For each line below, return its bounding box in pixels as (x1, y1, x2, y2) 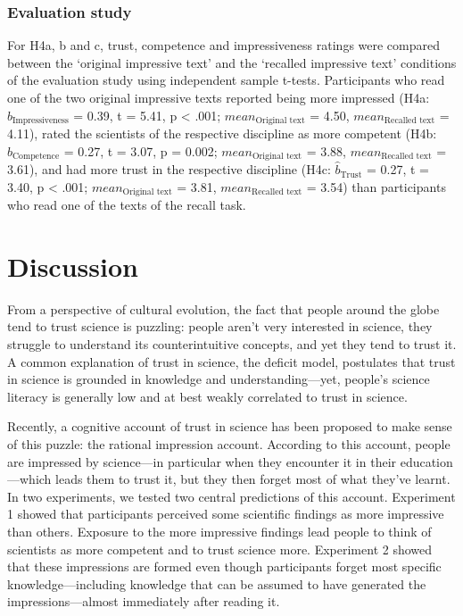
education (400, 452, 453, 470)
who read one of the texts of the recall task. (7, 196, 246, 214)
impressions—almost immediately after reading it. (7, 592, 280, 611)
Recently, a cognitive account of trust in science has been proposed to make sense (7, 417, 452, 436)
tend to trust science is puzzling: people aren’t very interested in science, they (7, 317, 433, 336)
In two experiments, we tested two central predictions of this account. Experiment (7, 487, 456, 505)
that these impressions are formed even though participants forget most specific (7, 557, 442, 576)
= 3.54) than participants (306, 177, 446, 196)
